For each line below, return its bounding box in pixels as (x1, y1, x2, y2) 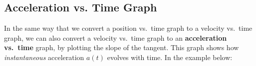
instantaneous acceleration (4, 52, 84, 62)
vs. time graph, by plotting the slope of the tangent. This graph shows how (4, 42, 239, 53)
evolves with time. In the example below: (107, 52, 233, 62)
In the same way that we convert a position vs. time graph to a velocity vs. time (4, 23, 253, 33)
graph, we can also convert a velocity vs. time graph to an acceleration (4, 32, 227, 43)
